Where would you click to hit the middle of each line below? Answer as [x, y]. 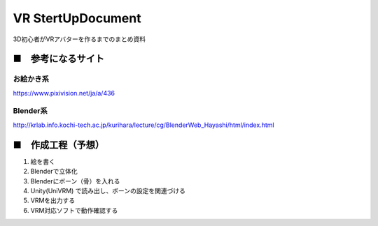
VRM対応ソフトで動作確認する [74, 210]
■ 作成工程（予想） [59, 145]
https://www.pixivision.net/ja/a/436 [64, 93]
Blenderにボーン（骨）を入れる [75, 181]
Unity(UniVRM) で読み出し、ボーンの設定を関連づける [108, 190]
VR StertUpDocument [77, 18]
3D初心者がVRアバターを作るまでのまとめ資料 [79, 39]
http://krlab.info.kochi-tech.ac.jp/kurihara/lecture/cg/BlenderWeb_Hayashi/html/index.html [143, 125]
